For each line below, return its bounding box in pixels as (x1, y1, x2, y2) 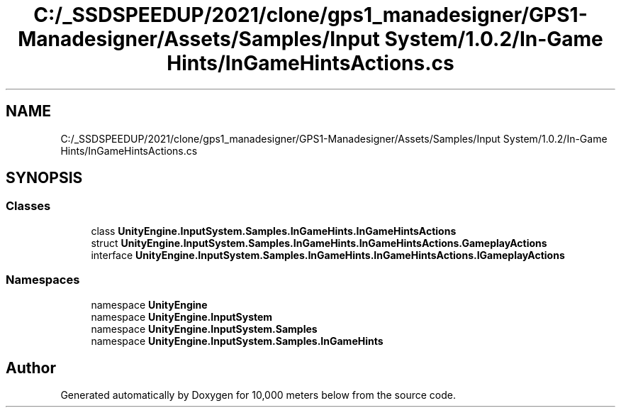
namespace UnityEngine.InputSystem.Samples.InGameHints (91, 334, 384, 347)
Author (6, 358, 56, 377)
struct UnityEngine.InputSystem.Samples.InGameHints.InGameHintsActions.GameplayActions (91, 236, 547, 249)
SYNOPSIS (6, 169, 83, 187)
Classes (6, 199, 51, 214)
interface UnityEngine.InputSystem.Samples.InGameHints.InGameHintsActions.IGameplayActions (91, 248, 565, 261)
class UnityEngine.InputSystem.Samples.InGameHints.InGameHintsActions (91, 224, 457, 237)
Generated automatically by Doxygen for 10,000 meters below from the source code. (60, 389, 456, 402)
